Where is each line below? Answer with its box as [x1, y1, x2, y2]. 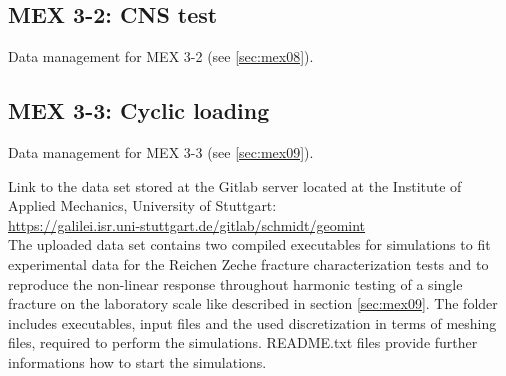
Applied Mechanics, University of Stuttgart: [8, 195, 277, 216]
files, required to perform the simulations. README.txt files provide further [8, 332, 478, 353]
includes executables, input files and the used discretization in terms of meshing [8, 312, 497, 333]
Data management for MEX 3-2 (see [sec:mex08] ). [8, 46, 314, 67]
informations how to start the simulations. [8, 351, 267, 372]
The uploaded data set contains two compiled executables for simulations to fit [8, 234, 491, 255]
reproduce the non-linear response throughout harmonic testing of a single [8, 273, 463, 294]
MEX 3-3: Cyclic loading [8, 95, 270, 126]
